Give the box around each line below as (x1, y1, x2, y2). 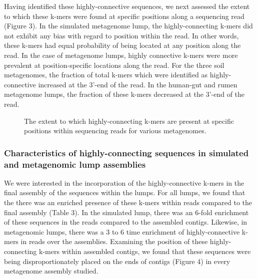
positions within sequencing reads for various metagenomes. (24, 125, 206, 136)
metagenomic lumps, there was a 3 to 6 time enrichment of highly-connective (4, 226, 240, 237)
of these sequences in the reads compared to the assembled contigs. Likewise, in (4, 217, 247, 227)
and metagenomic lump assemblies (4, 158, 146, 170)
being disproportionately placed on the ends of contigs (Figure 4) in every (4, 256, 230, 266)
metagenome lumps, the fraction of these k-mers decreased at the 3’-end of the (4, 89, 245, 99)
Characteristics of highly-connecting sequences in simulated (4, 146, 249, 159)
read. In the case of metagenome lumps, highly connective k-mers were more (4, 49, 238, 60)
